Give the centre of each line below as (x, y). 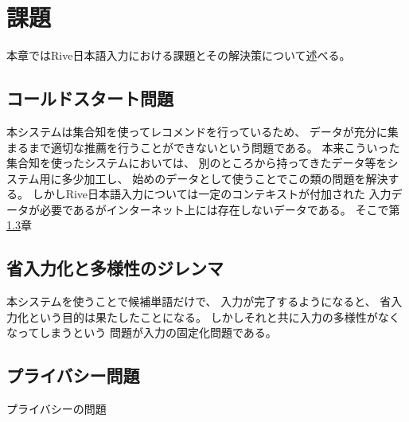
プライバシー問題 (73, 375)
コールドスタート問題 (90, 98)
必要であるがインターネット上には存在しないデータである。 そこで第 (220, 209)
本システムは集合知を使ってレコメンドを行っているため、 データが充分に (197, 131)
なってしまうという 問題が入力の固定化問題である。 (142, 332)
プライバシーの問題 (56, 409)
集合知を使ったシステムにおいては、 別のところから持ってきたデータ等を (197, 163)
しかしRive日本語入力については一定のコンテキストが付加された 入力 (212, 194)
